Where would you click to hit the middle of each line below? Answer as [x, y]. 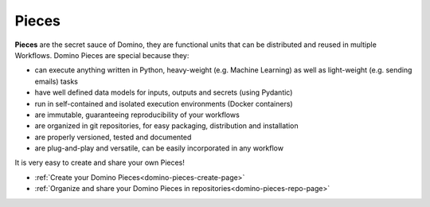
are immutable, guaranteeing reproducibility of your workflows [137, 115]
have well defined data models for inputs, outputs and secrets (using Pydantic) [164, 92]
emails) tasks [57, 81]
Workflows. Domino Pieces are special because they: [102, 55]
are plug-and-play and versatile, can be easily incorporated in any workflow [159, 148]
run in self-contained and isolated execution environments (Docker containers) [164, 103]
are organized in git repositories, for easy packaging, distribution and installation [166, 126]
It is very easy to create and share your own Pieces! [100, 162]
